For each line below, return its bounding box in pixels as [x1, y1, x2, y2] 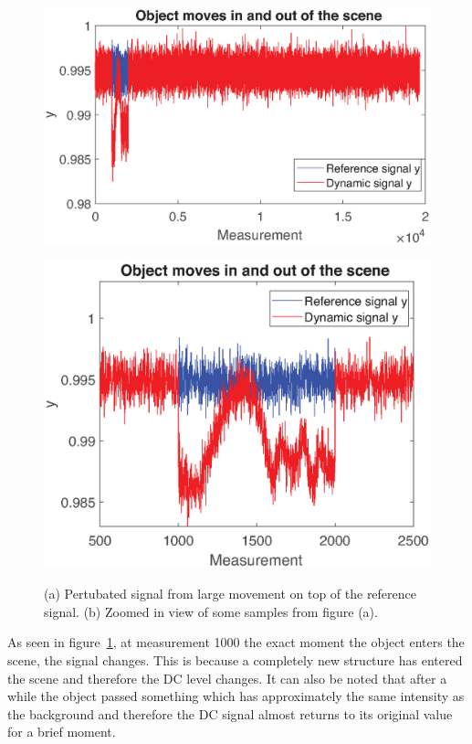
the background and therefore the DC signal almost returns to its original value [7, 704, 453, 723]
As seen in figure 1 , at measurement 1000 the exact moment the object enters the [7, 632, 465, 652]
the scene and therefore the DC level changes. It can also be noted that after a [7, 668, 447, 687]
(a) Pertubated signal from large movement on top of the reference [44, 584, 417, 603]
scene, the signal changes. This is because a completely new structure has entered [7, 650, 463, 669]
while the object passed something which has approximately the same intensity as [7, 686, 465, 706]
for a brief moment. [7, 722, 116, 741]
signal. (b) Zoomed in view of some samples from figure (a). [44, 601, 378, 621]
